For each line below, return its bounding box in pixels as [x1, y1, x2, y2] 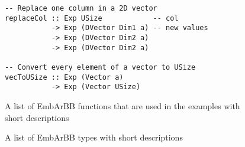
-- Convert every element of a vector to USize [5, 63, 196, 71]
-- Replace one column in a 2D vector [5, 4, 157, 12]
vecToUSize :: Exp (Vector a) [5, 73, 124, 81]
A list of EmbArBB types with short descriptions [5, 131, 183, 143]
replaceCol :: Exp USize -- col [5, 14, 179, 22]
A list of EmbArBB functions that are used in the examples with [5, 99, 240, 112]
